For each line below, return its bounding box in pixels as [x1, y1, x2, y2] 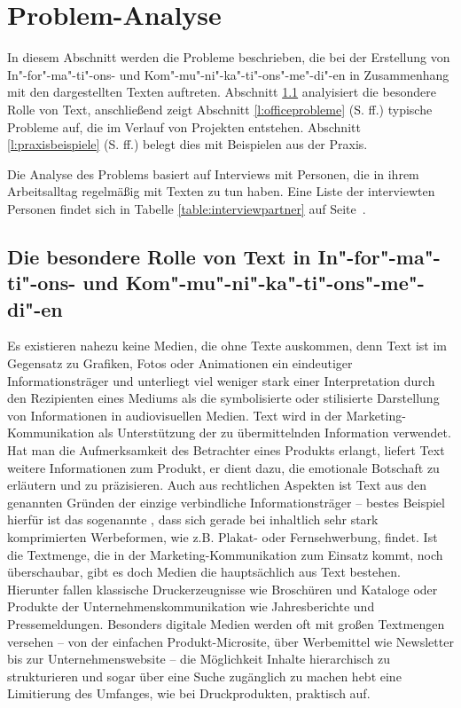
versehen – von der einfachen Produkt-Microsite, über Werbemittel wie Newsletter [7, 632, 454, 650]
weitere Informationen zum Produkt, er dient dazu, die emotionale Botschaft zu [7, 458, 440, 476]
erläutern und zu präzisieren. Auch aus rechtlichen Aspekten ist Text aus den [7, 476, 427, 494]
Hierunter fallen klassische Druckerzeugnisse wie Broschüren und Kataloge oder [7, 579, 438, 598]
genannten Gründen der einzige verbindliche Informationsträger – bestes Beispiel [7, 492, 445, 511]
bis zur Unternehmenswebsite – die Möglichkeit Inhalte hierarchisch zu [7, 649, 391, 668]
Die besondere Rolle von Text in [7, 242, 311, 270]
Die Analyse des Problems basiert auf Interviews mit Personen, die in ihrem [7, 164, 419, 183]
